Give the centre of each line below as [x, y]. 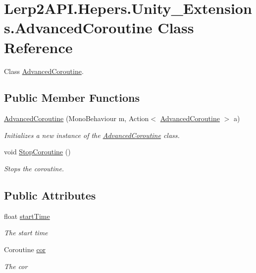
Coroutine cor [25, 249]
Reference [38, 47]
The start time [26, 233]
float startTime [27, 216]
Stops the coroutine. [34, 169]
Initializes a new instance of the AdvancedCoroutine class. [92, 135]
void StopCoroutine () [37, 152]
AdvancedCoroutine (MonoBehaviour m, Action [77, 118]
